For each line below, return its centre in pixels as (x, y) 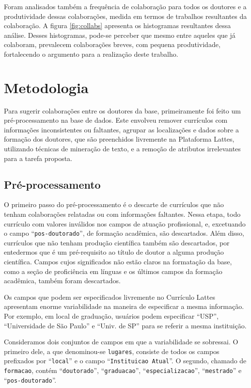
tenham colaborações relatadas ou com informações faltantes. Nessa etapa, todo (122, 214)
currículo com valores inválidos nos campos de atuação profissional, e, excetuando (125, 223)
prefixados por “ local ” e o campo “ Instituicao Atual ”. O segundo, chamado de (125, 361)
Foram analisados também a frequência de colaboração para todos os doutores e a (125, 6)
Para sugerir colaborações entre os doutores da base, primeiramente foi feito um (122, 110)
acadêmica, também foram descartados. (62, 281)
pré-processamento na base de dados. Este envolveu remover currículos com (116, 120)
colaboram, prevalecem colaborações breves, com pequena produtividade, (112, 44)
